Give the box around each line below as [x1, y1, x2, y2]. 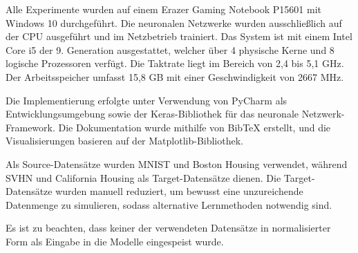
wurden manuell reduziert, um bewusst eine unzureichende [55, 184, 303, 198]
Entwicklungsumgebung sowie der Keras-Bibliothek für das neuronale [6, 106, 299, 121]
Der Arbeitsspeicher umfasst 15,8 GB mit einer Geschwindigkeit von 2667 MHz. [6, 69, 344, 84]
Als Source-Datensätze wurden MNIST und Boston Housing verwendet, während [6, 156, 348, 171]
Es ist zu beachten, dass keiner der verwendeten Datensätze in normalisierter [6, 221, 331, 235]
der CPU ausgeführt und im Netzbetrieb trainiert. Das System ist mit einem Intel [6, 29, 352, 44]
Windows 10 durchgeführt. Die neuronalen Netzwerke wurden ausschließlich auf [6, 15, 342, 30]
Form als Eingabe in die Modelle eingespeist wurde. [6, 234, 224, 248]
